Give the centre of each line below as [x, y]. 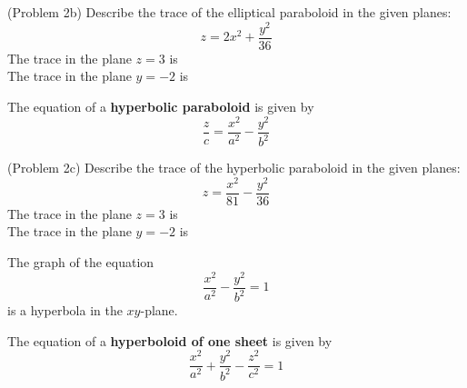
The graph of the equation [81, 261]
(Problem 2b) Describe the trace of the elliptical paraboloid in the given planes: [229, 12]
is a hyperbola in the [65, 310]
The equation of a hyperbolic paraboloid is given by [161, 106]
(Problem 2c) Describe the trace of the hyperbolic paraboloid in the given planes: [234, 167]
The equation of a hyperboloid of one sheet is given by [170, 340]
